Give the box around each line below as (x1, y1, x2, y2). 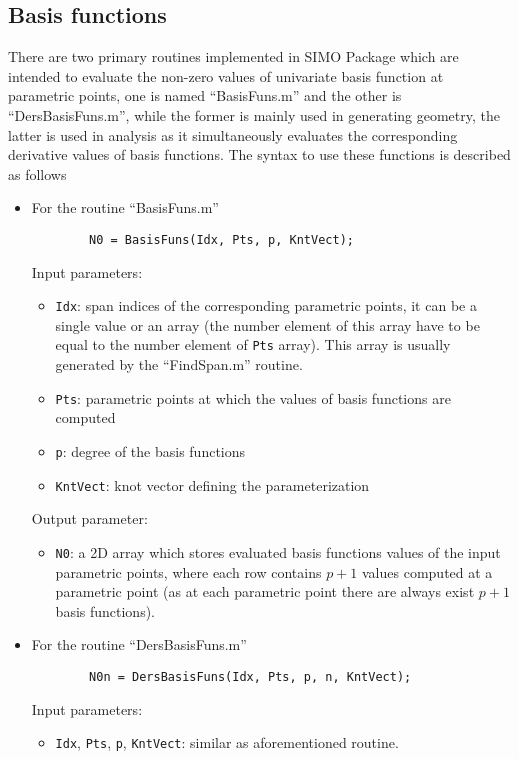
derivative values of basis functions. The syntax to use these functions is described (8, 144, 511, 165)
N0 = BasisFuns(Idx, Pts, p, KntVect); (89, 232, 354, 247)
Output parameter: (31, 508, 148, 529)
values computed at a (362, 561, 493, 582)
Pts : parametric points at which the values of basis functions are (55, 387, 451, 408)
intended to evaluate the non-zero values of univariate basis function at (8, 65, 444, 86)
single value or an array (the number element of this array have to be (55, 314, 480, 335)
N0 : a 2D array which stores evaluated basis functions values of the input (55, 541, 501, 562)
